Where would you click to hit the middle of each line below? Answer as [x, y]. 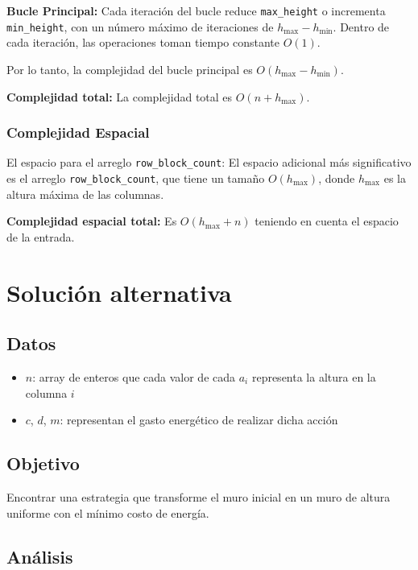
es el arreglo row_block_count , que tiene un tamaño [136, 178]
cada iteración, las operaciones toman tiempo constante [143, 42]
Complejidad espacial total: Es [92, 221]
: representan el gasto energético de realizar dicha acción [199, 420]
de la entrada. [41, 236]
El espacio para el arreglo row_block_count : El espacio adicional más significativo [209, 162]
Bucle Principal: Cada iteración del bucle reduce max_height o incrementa [196, 10]
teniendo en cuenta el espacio [327, 221]
